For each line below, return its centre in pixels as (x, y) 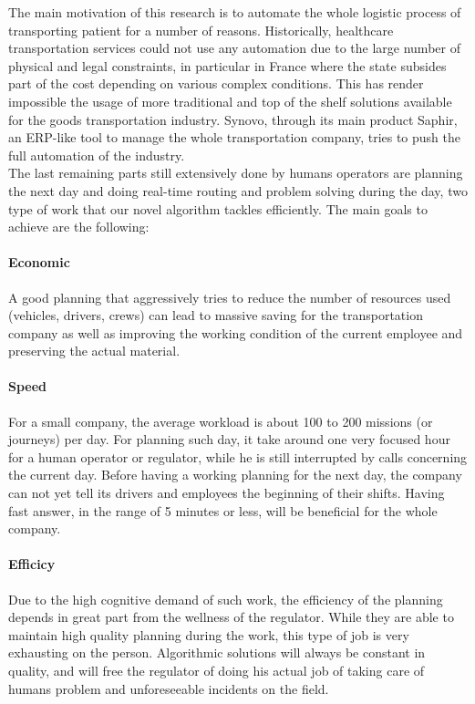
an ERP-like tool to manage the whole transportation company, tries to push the (235, 137)
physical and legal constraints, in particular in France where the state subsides (227, 65)
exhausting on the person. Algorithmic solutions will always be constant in (217, 652)
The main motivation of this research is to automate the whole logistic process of (235, 12)
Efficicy (32, 564)
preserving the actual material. (94, 351)
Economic (39, 262)
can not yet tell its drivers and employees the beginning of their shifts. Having (227, 493)
